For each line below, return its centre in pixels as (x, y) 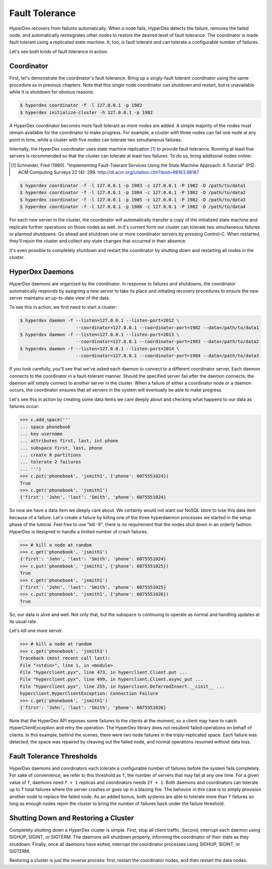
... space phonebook (45, 427)
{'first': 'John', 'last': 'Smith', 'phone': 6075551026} (93, 707)
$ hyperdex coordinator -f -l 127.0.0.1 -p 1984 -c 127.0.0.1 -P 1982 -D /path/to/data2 (133, 193)
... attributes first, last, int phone (69, 441)
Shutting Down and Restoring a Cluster (72, 818)
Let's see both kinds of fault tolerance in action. (59, 51)
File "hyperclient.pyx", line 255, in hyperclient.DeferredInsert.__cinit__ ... (122, 686)
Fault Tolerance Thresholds (53, 756)
